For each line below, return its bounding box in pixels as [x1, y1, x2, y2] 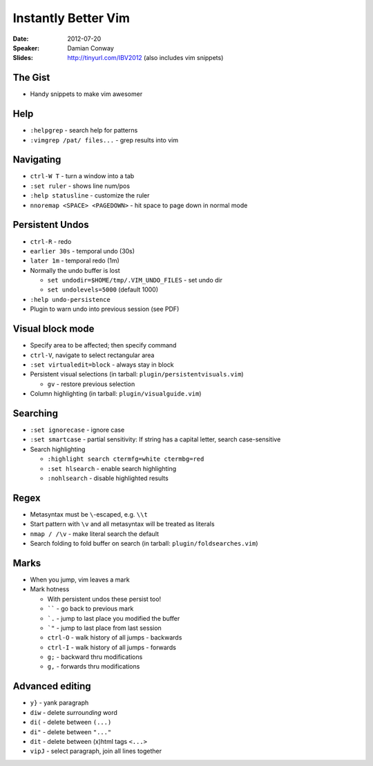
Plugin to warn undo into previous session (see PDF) [30, 305, 180, 314]
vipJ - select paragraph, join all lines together [30, 747, 162, 756]
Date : [12, 35, 29, 43]
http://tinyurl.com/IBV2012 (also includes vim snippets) [67, 54, 224, 62]
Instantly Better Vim [12, 10, 131, 26]
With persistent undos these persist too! [47, 595, 162, 603]
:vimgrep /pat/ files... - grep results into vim [30, 135, 179, 144]
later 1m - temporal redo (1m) [30, 256, 120, 265]
